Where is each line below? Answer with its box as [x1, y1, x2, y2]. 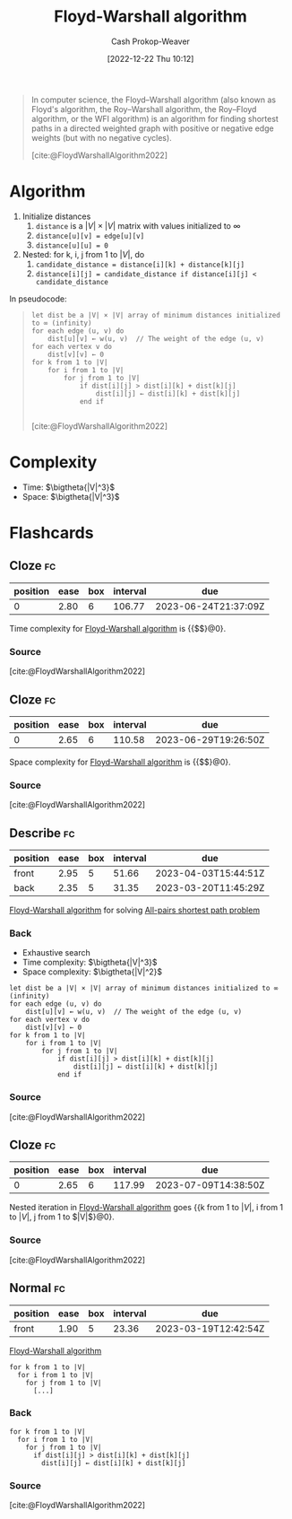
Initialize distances [21, 211, 91, 222]
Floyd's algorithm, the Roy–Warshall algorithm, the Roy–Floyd [30, 103, 257, 114]
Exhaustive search [21, 947, 91, 958]
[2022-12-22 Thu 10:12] [107, 53, 194, 64]
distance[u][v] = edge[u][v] [35, 231, 145, 240]
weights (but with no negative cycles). [30, 132, 172, 143]
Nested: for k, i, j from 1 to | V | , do [21, 249, 145, 259]
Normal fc [9, 1280, 65, 1296]
